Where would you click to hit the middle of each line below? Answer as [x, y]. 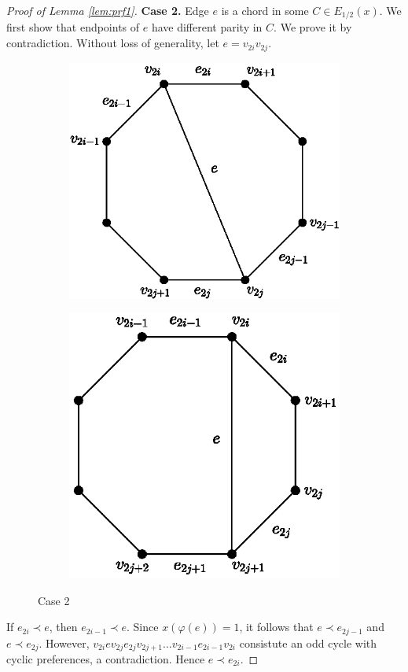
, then [63, 627]
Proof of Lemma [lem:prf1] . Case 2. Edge [108, 10]
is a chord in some [265, 10]
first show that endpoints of [73, 27]
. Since [143, 627]
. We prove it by [313, 27]
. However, [64, 642]
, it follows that [276, 627]
